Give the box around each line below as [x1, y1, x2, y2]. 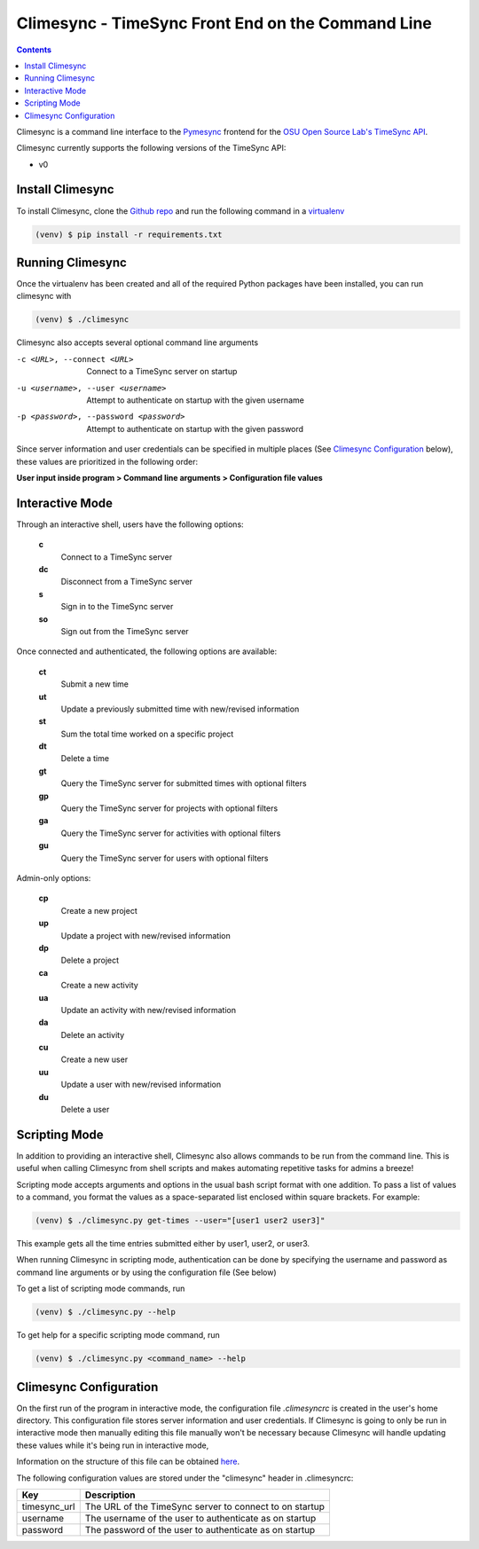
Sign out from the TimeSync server [60, 625, 190, 636]
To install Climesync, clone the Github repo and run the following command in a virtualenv [16, 205, 345, 216]
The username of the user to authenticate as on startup [84, 1513, 317, 1525]
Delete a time [60, 753, 110, 764]
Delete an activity [60, 1029, 125, 1040]
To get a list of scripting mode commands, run [16, 1283, 185, 1294]
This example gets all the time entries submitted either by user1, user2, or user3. [16, 1238, 310, 1249]
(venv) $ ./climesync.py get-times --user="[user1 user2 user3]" [35, 1215, 326, 1226]
